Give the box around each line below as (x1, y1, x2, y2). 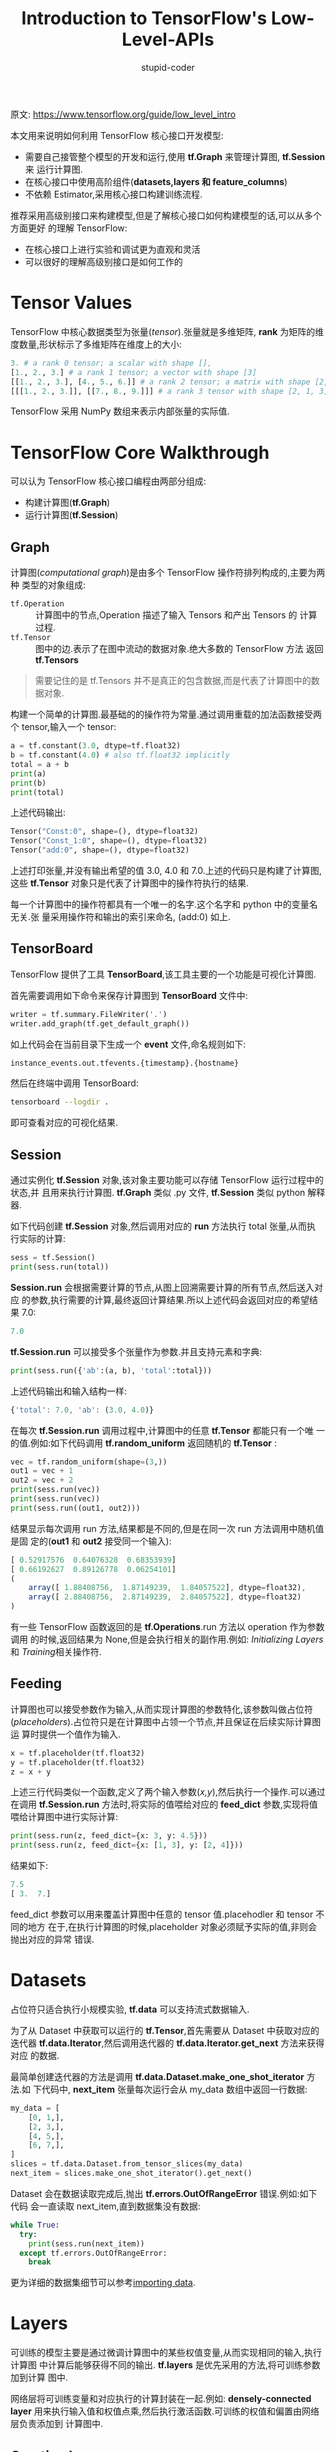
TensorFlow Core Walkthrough (10, 441, 270, 464)
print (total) (10, 787, 65, 797)
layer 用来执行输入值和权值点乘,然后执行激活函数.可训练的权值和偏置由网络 (10, 2405, 320, 2417)
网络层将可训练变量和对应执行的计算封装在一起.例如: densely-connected (10, 2393, 312, 2405)
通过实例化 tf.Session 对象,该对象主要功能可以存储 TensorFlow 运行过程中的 (10, 1174, 325, 1186)
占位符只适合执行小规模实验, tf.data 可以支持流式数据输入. (10, 2003, 250, 2015)
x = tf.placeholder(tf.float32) (10, 1748, 145, 1758)
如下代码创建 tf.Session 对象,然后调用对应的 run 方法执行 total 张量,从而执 (10, 1220, 317, 1232)
